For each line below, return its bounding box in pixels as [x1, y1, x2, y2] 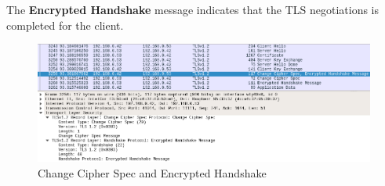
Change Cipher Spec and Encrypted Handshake [38, 164, 267, 181]
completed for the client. [6, 16, 124, 33]
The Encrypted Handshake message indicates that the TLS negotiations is [6, 2, 380, 17]
